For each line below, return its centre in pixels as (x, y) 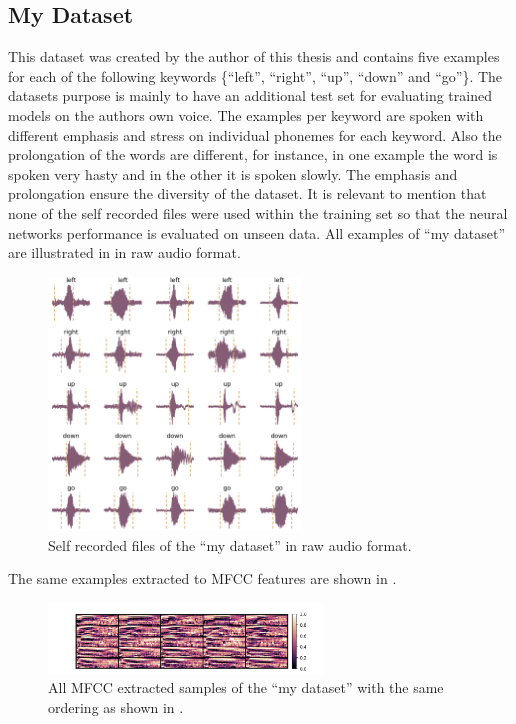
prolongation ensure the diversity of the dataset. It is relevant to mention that (247, 193)
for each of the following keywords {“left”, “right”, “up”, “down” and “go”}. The (255, 75)
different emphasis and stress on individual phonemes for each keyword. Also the (255, 134)
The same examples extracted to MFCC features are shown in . (202, 578)
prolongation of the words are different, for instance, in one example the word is (253, 154)
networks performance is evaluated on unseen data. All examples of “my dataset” (257, 232)
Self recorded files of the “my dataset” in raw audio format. (230, 544)
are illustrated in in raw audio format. (124, 252)
